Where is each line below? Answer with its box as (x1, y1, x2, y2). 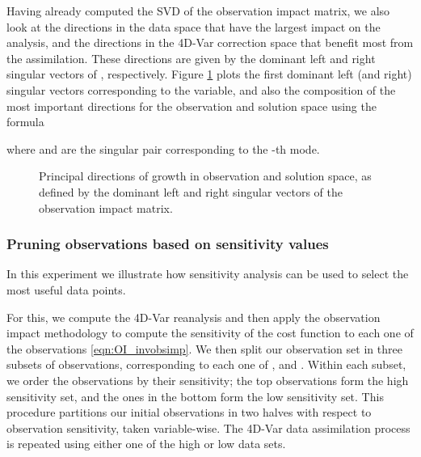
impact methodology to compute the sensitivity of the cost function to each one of (6, 324, 414, 341)
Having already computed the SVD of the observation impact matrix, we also (6, 2, 390, 19)
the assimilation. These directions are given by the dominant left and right (6, 49, 376, 66)
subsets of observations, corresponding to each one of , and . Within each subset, (6, 356, 406, 373)
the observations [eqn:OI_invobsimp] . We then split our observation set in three (6, 340, 402, 357)
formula (6, 113, 44, 130)
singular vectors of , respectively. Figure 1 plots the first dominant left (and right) (6, 66, 412, 83)
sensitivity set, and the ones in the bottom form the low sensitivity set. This (6, 387, 384, 404)
